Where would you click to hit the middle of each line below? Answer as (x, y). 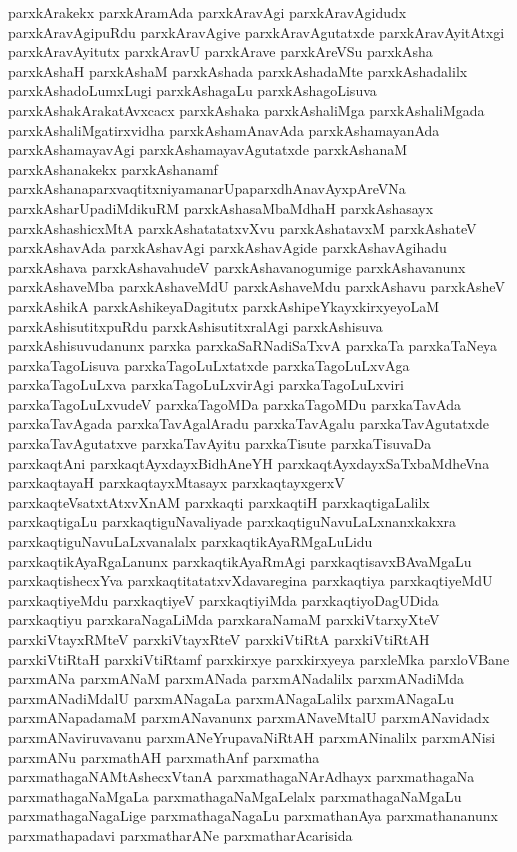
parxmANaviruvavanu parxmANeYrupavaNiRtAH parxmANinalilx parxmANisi (252, 736)
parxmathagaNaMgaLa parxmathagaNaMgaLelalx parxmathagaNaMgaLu (235, 795)
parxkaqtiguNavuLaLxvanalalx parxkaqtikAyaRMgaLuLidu (190, 541)
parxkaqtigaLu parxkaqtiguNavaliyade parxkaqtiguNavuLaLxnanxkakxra (232, 521)
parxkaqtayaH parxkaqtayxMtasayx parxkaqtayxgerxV (176, 482)
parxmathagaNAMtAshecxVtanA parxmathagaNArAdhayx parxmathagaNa (241, 776)
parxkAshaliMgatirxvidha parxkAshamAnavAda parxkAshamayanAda (224, 129)
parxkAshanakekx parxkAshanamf (113, 168)
